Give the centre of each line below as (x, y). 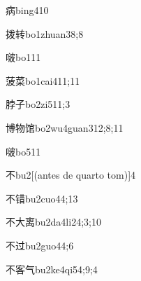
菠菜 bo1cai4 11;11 (43, 80)
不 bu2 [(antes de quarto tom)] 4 (71, 175)
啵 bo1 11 (23, 57)
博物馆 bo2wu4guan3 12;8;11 (65, 127)
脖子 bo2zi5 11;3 (38, 104)
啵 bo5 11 (23, 151)
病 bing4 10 (27, 10)
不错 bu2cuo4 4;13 (42, 198)
